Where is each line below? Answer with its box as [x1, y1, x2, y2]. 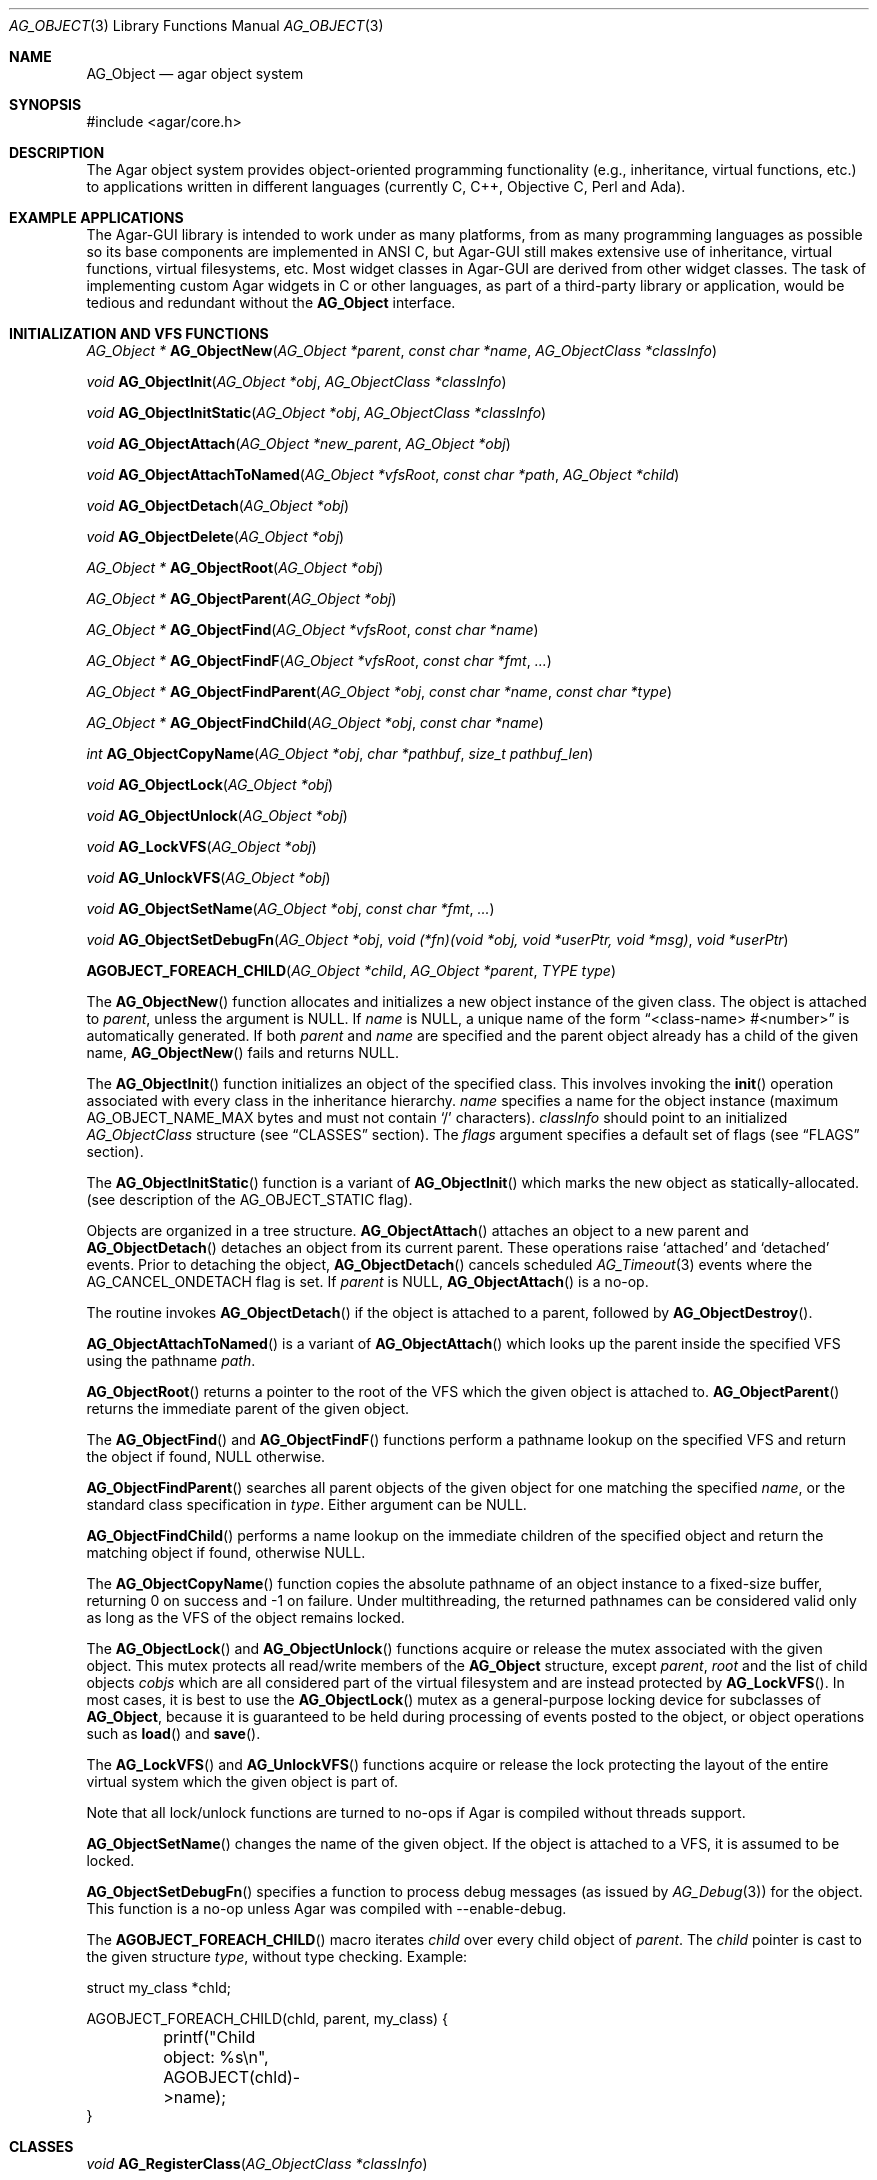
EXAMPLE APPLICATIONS [9, 209, 184, 226]
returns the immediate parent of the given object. [86, 1400, 410, 1417]
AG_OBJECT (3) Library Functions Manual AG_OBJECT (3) [9, 17, 384, 34]
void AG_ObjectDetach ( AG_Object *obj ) [86, 497, 349, 514]
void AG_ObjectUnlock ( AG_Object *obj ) [86, 807, 348, 824]
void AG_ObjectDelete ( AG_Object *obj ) [86, 528, 345, 545]
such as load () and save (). [86, 1725, 261, 1742]
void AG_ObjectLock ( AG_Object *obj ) [86, 776, 334, 793]
